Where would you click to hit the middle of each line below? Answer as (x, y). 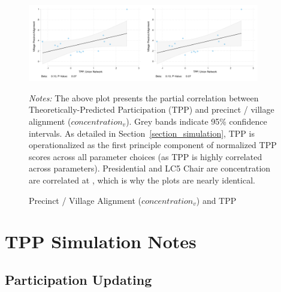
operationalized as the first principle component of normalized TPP (153, 145)
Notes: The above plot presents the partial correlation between (144, 97)
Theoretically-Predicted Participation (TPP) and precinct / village (152, 109)
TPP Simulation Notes (101, 241)
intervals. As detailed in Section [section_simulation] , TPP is (142, 133)
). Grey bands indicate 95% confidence (197, 121)
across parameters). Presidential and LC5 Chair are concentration (150, 168)
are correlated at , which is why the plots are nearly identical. (142, 180)
